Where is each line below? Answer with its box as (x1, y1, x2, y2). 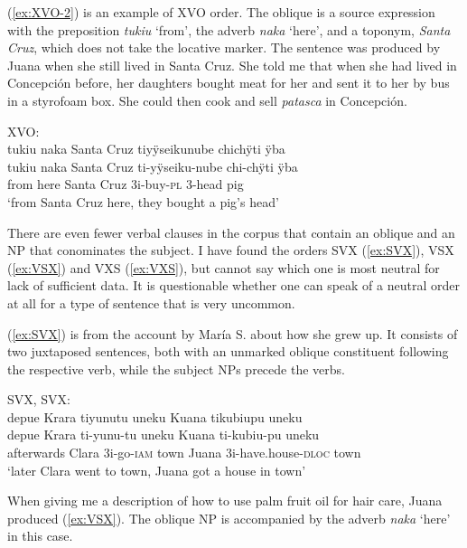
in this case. (7, 526, 73, 545)
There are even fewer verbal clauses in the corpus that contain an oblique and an (7, 222, 455, 241)
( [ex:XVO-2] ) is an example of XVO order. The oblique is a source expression (7, 3, 435, 21)
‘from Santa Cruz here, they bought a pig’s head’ (7, 192, 279, 211)
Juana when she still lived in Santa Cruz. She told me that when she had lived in (7, 55, 457, 74)
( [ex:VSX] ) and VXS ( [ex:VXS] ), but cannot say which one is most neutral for (7, 258, 440, 277)
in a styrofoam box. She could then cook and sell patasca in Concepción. (7, 90, 407, 109)
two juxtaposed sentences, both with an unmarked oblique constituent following (7, 342, 449, 361)
